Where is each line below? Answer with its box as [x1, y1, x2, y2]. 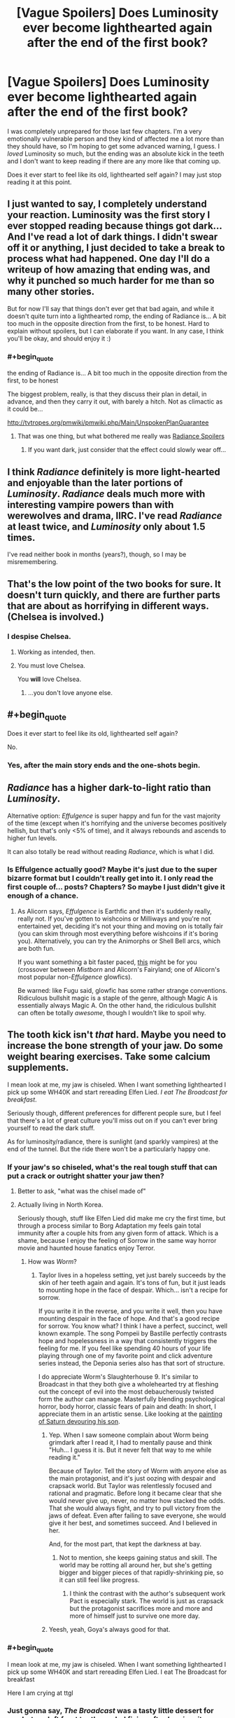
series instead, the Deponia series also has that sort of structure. [38, 1359, 225, 1367]
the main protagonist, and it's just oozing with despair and [48, 1473, 216, 1483]
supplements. [7, 1061, 69, 1073]
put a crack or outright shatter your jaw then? [7, 1171, 164, 1181]
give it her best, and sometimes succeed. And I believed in [48, 1518, 218, 1527]
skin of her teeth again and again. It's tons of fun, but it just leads [38, 1278, 226, 1286]
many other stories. [7, 286, 95, 298]
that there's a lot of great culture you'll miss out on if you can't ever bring [7, 1116, 218, 1125]
